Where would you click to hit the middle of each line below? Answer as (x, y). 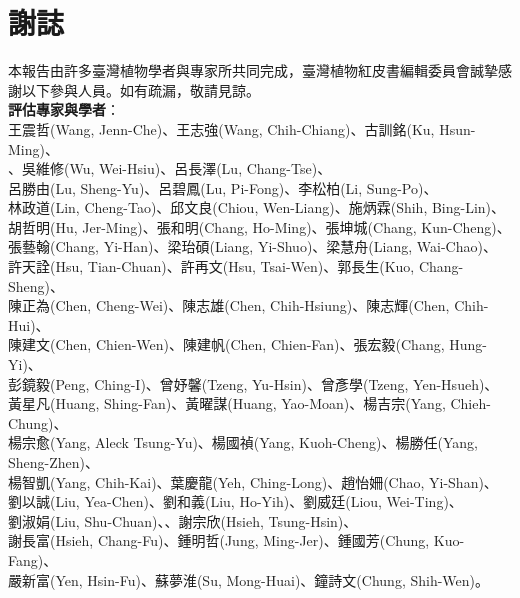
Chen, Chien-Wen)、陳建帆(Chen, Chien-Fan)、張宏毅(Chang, (250, 344)
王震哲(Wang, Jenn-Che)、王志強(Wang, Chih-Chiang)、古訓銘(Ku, (221, 128)
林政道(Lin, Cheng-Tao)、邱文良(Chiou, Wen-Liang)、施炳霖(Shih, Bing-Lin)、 (257, 207)
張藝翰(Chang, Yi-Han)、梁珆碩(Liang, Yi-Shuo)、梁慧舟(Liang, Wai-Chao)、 (252, 246)
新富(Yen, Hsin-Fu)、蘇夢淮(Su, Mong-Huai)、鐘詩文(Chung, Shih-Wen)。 (255, 579)
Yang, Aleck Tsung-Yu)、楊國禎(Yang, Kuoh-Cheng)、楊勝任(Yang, (266, 442)
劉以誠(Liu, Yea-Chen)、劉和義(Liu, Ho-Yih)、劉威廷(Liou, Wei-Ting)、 (235, 501)
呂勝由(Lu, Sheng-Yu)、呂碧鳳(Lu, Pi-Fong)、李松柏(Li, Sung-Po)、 (223, 187)
